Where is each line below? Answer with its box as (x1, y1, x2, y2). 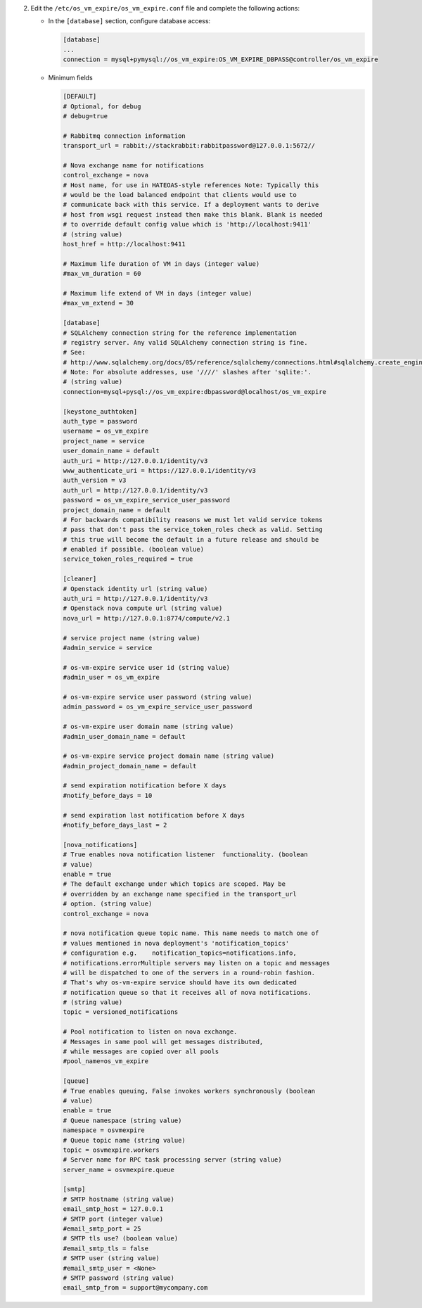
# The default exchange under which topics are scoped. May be (63, 880, 286, 888)
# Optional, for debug (63, 102, 141, 110)
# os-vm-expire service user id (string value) (63, 663, 230, 671)
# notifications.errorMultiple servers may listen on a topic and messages (63, 959, 331, 967)
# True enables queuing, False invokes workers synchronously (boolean (63, 1087, 316, 1095)
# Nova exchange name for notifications (63, 161, 204, 169)
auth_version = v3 (63, 476, 127, 485)
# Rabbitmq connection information (63, 132, 186, 140)
